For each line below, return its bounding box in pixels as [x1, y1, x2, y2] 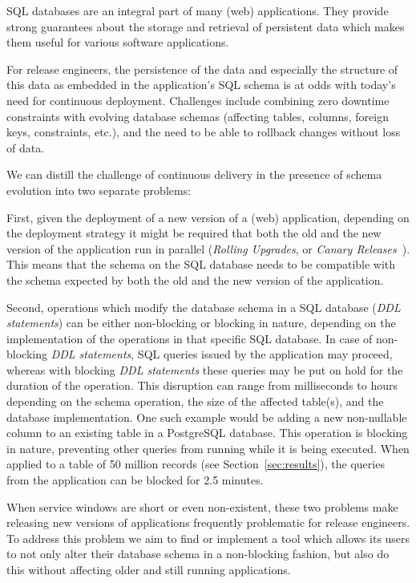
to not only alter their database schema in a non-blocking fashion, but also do [6, 545, 390, 562]
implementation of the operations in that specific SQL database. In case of [6, 330, 373, 346]
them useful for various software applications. [6, 34, 229, 51]
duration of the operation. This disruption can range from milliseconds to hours [6, 377, 398, 394]
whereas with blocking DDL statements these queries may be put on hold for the [6, 361, 403, 378]
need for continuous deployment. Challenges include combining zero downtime [6, 91, 390, 108]
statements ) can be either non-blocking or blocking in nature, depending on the [6, 314, 396, 331]
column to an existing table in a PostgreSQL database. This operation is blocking [6, 424, 408, 441]
